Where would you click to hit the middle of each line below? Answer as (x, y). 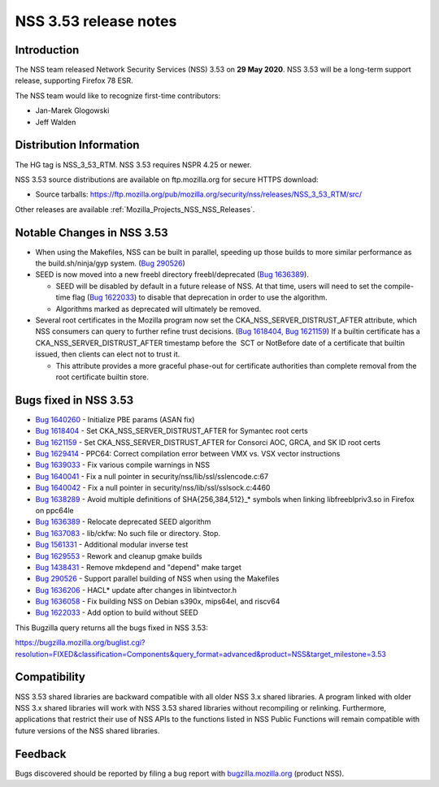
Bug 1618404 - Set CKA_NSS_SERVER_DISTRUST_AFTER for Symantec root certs (172, 431)
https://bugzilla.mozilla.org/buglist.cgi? (80, 642)
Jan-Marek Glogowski (72, 110)
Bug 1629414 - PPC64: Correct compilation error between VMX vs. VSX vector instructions (188, 453)
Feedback (41, 754)
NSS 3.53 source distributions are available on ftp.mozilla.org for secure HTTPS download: (167, 179)
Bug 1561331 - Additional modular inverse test (112, 545)
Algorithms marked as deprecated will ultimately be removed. (159, 309)
